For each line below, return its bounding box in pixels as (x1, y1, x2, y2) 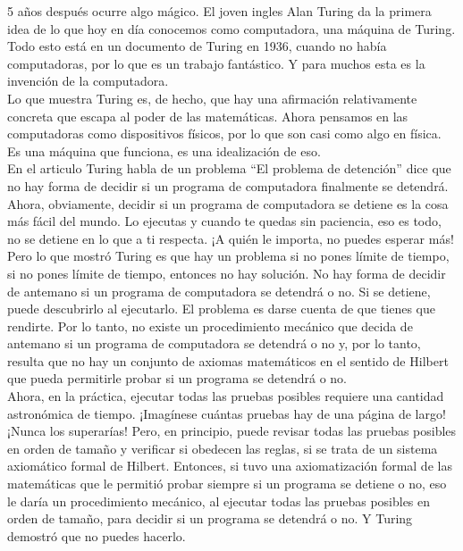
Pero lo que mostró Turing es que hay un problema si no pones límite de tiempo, (7, 246, 450, 265)
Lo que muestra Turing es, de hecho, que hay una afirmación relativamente (7, 88, 417, 107)
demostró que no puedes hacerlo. (7, 526, 186, 545)
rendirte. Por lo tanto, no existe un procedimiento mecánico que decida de (7, 316, 413, 335)
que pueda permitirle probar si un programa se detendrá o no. (7, 369, 348, 388)
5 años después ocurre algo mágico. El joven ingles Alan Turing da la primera (7, 2, 432, 20)
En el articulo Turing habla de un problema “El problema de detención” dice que (7, 159, 451, 178)
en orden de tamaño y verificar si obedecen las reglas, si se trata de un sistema (7, 438, 438, 457)
